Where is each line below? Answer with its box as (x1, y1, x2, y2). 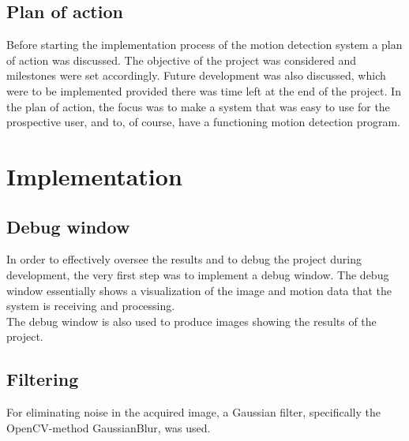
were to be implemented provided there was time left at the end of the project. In (6, 82, 401, 99)
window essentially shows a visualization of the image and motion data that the (6, 282, 392, 298)
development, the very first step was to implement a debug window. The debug (6, 266, 389, 282)
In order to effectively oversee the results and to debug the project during (6, 251, 362, 267)
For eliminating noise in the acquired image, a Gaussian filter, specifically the (6, 404, 381, 420)
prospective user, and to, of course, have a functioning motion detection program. (6, 114, 400, 130)
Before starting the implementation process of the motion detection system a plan (6, 36, 403, 53)
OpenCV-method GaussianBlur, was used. (6, 419, 211, 435)
